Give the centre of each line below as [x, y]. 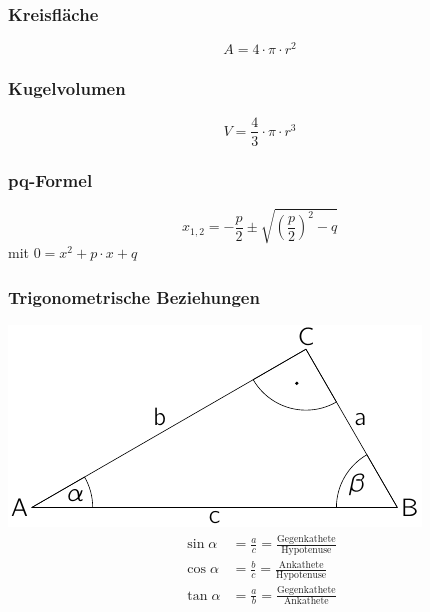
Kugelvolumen [67, 88]
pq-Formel [50, 179]
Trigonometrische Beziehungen [134, 296]
